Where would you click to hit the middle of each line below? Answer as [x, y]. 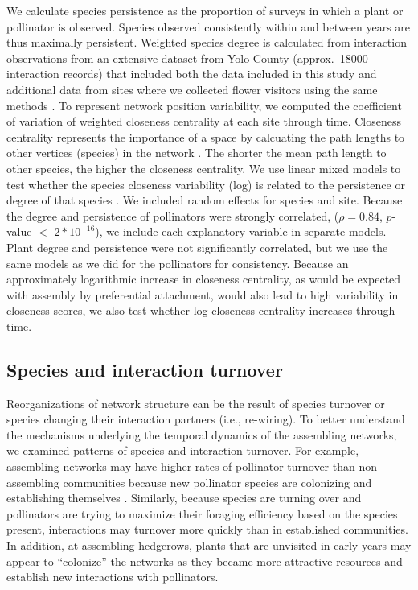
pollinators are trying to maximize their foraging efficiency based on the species [202, 513]
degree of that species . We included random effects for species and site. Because [205, 200]
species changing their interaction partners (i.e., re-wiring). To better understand [206, 419]
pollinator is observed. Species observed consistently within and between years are [208, 26]
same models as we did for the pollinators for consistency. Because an [178, 263]
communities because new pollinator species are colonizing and [217, 482]
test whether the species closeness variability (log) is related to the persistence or [206, 184]
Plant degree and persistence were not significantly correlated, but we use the [197, 247]
